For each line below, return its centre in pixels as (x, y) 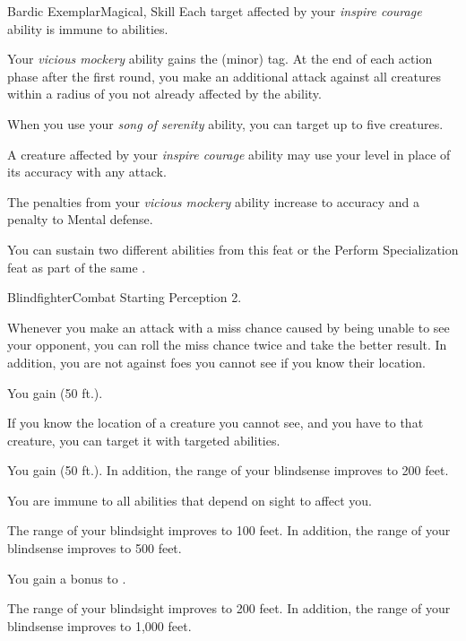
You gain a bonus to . (67, 578)
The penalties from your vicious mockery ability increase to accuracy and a (213, 201)
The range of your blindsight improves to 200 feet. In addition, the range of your (229, 608)
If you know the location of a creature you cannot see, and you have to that (216, 423)
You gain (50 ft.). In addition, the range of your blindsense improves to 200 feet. (228, 470)
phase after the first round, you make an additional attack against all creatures (224, 76)
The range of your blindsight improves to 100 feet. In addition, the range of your (229, 530)
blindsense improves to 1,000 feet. (99, 625)
